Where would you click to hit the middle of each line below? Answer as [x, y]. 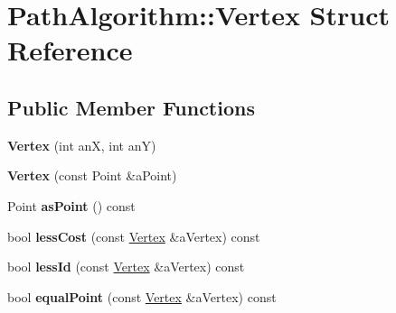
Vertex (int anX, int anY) [82, 145]
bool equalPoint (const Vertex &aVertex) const [142, 296]
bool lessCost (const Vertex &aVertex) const [134, 236]
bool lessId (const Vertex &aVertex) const [126, 267]
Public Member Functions [131, 107]
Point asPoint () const [71, 205]
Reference [70, 50]
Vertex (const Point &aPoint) [92, 175]
